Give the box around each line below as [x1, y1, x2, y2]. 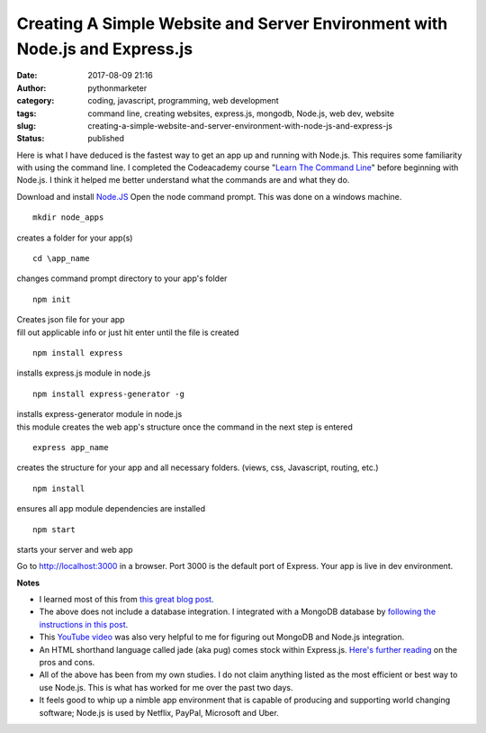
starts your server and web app [16, 544, 134, 555]
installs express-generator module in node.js [16, 409, 183, 420]
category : [16, 95, 55, 106]
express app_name [32, 442, 109, 452]
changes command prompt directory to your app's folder [16, 273, 228, 284]
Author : [16, 82, 47, 94]
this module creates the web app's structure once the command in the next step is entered [16, 421, 353, 432]
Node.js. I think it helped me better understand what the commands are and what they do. [16, 175, 350, 186]
